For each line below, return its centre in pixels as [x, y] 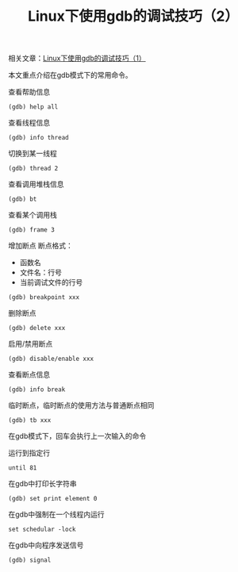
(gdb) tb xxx [30, 420]
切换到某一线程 [33, 154]
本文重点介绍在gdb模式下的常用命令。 [70, 75]
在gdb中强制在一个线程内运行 [56, 514]
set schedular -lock [42, 530]
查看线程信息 [29, 123]
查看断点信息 [29, 374]
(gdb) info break [37, 390]
